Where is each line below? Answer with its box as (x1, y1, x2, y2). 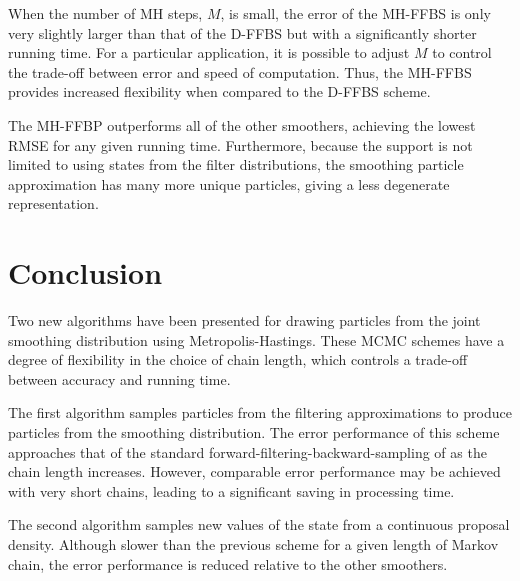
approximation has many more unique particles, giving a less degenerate (8, 173, 450, 194)
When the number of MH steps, (8, 3, 203, 23)
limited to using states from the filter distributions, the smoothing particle (8, 154, 464, 175)
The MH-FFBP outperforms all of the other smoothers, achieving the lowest (8, 114, 476, 135)
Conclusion (8, 252, 163, 293)
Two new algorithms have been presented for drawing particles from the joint (8, 310, 481, 331)
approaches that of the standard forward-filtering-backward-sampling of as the (8, 441, 487, 462)
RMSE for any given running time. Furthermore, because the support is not (8, 134, 473, 155)
